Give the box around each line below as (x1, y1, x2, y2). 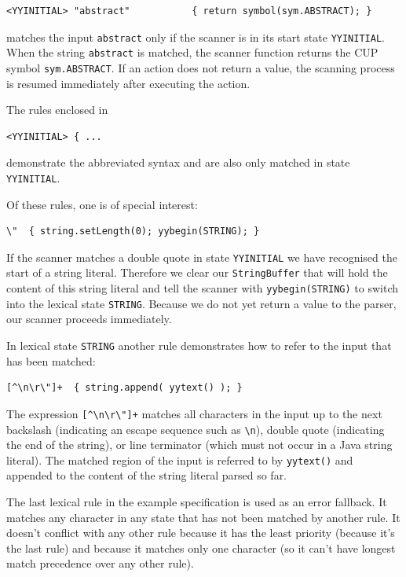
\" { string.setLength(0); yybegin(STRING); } (6, 226, 260, 237)
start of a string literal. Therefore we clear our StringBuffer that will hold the (6, 264, 388, 281)
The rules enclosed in (6, 101, 108, 118)
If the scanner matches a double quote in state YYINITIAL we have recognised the (6, 248, 397, 265)
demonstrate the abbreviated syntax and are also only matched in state (6, 154, 350, 171)
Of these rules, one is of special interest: (6, 196, 198, 212)
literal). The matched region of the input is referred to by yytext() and (6, 451, 353, 468)
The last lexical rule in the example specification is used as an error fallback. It (6, 494, 387, 509)
